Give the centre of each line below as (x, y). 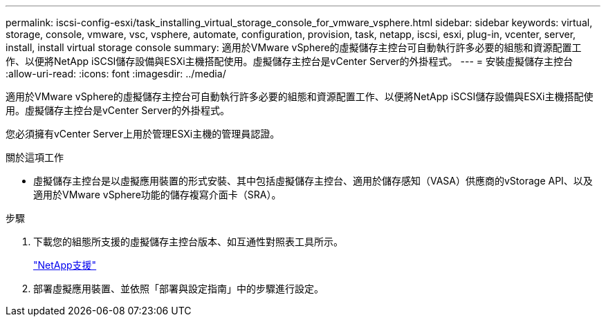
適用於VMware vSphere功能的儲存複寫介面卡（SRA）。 (157, 195)
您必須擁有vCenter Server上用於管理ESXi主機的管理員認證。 (143, 134)
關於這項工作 (35, 157)
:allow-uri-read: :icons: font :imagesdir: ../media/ (116, 74)
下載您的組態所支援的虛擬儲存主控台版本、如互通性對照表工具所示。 (188, 241)
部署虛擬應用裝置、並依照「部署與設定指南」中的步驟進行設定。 (178, 288)
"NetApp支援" (65, 265)
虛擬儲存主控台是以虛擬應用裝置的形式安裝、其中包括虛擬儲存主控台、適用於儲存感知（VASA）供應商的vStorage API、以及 (313, 181)
